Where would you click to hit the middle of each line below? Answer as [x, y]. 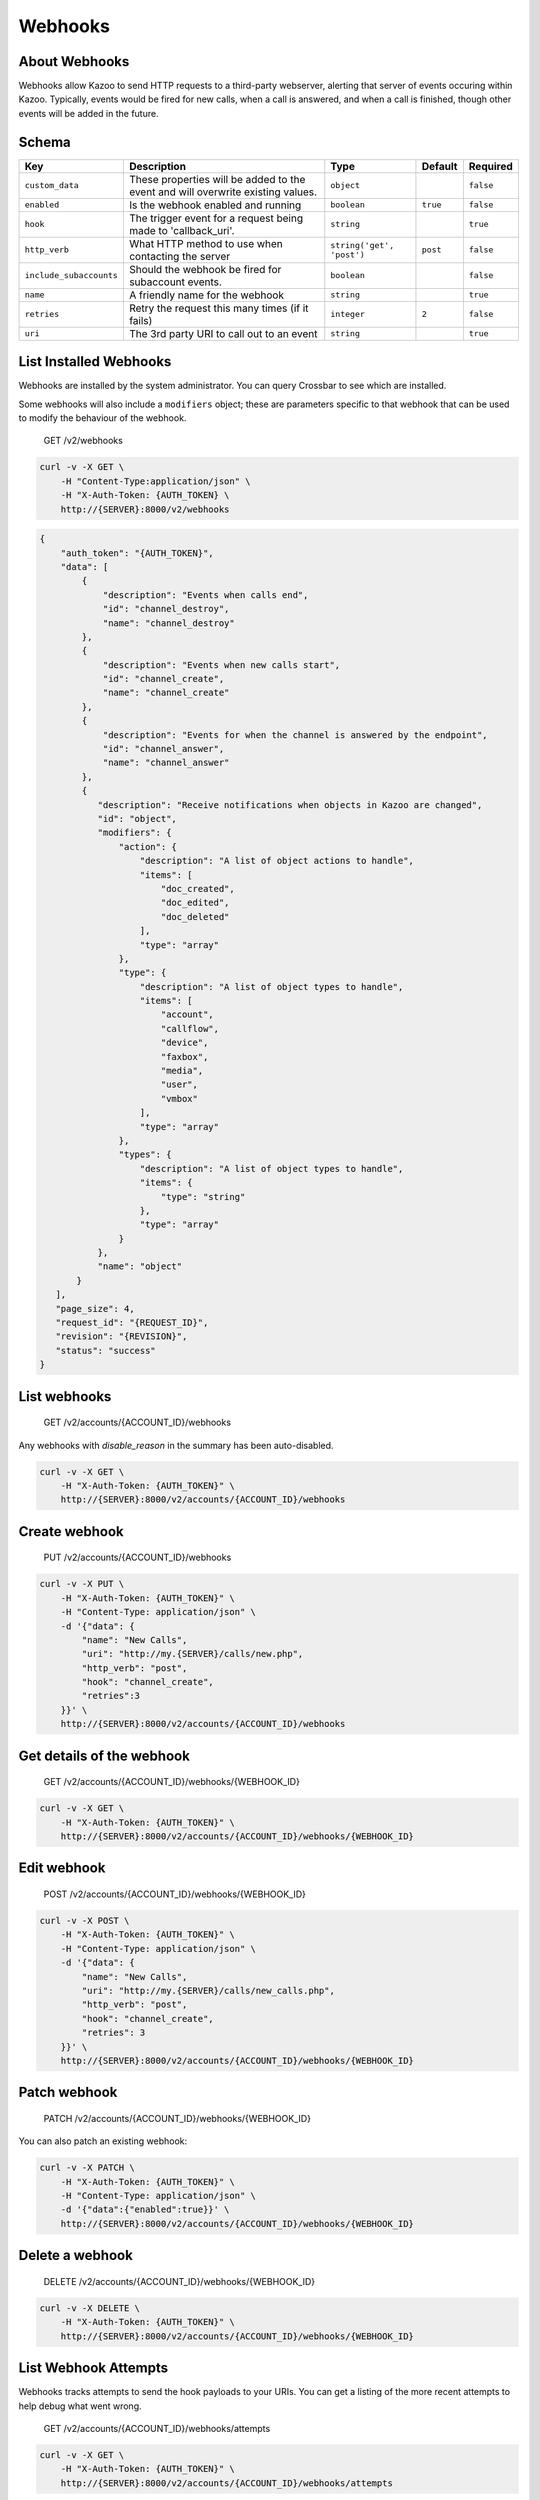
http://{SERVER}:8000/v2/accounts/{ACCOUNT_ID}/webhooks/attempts [227, 2483]
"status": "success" [106, 1350]
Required [491, 166]
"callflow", [190, 1028]
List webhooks [65, 1396]
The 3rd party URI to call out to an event [223, 333]
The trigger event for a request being [216, 218]
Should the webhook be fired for [205, 269]
